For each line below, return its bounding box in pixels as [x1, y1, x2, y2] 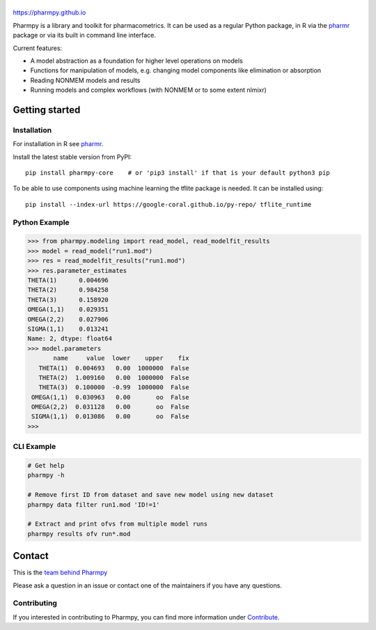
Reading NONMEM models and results [30, 76, 141, 84]
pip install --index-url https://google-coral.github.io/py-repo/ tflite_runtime [25, 200, 312, 208]
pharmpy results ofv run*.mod [27, 530, 131, 537]
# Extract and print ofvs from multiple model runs [27, 520, 208, 528]
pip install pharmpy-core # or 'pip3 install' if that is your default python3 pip [25, 169, 330, 177]
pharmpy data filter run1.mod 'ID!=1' [27, 501, 160, 508]
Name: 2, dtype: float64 [27, 335, 113, 342]
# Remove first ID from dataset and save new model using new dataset [27, 491, 274, 499]
